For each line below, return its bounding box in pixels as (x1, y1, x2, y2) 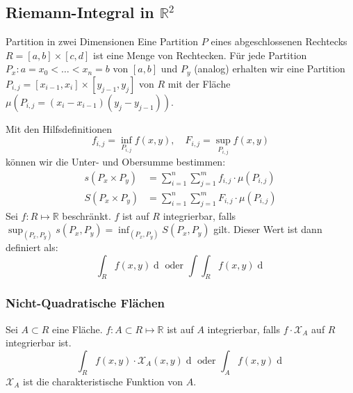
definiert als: (6, 240, 58, 254)
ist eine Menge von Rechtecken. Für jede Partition (93, 47, 307, 62)
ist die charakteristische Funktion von (22, 374, 183, 388)
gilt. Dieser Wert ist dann (213, 222, 322, 236)
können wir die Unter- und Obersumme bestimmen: (6, 154, 226, 169)
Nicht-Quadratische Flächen (6, 294, 165, 312)
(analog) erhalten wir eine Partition (194, 61, 345, 76)
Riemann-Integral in (6, 1, 154, 23)
